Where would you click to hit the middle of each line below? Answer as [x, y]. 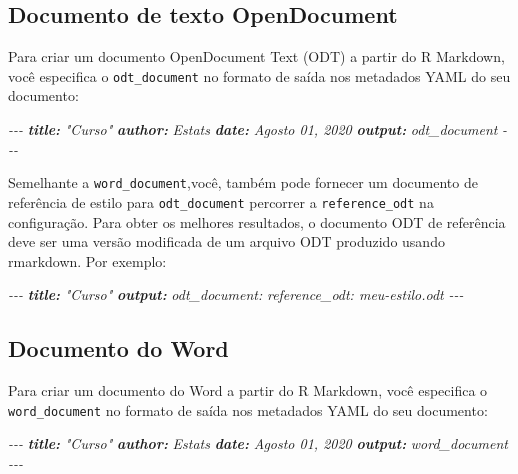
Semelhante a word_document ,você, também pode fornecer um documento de [243, 182]
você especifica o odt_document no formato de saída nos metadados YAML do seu [259, 75]
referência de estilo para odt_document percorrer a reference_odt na [221, 201]
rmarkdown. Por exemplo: [87, 260]
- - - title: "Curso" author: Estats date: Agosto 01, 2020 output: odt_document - [258, 129]
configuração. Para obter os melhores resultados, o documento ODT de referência [257, 221]
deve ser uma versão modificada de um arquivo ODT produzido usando [226, 241]
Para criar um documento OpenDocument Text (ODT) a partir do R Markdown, [256, 56]
